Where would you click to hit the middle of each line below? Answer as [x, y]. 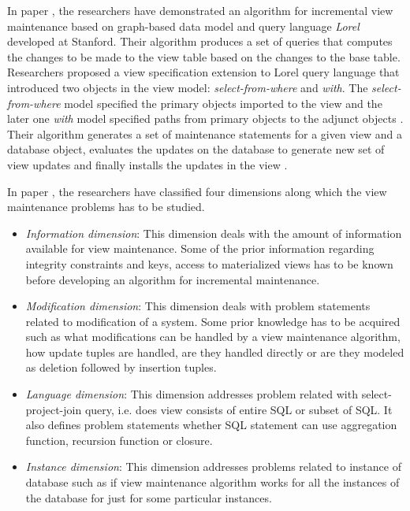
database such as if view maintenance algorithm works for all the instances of [212, 482]
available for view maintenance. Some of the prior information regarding [200, 248]
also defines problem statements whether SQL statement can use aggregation [211, 425]
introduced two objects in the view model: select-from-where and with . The [188, 87]
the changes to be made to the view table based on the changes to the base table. [204, 56]
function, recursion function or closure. [119, 440]
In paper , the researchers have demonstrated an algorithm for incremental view [200, 10]
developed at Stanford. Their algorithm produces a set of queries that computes [200, 41]
